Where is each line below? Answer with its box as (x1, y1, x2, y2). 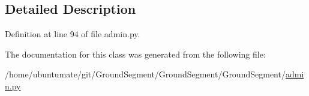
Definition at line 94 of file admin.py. (5, 28, 140, 40)
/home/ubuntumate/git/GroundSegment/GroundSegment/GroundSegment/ (5, 68, 286, 80)
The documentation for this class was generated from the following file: (5, 47, 266, 60)
